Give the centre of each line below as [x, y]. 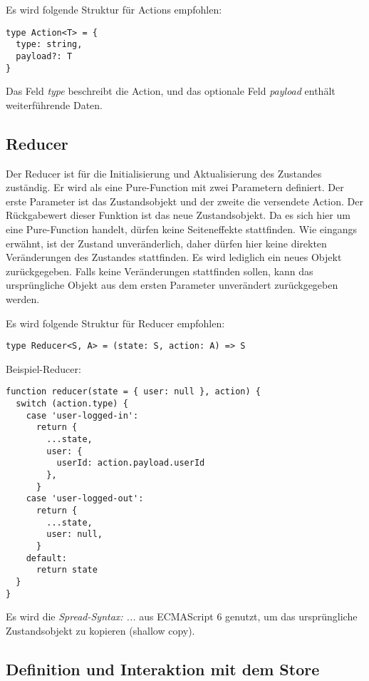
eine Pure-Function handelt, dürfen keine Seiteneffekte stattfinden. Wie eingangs [181, 229]
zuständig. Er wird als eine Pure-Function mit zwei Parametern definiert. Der [175, 187]
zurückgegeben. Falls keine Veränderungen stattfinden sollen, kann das [160, 271]
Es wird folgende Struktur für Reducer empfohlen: [115, 323]
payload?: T [44, 56]
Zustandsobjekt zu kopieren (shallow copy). [100, 630]
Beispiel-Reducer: [43, 368]
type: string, [49, 45]
